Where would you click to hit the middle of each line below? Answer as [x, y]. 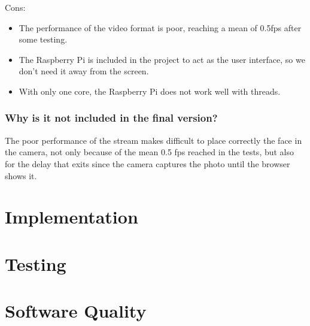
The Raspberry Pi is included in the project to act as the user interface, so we [162, 59]
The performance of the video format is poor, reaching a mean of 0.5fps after [160, 27]
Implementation [72, 217]
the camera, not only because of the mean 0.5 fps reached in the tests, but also [150, 152]
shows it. [21, 175]
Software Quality [76, 311]
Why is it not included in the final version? [111, 118]
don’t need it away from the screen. [84, 71]
